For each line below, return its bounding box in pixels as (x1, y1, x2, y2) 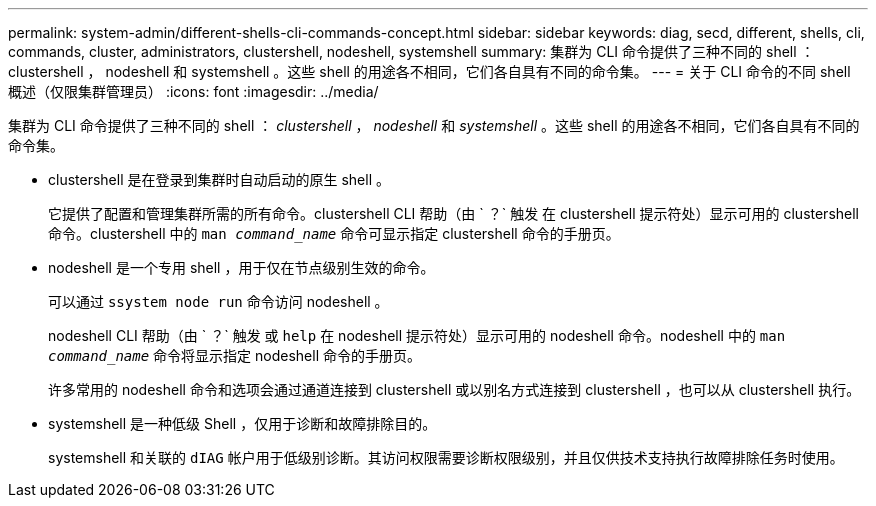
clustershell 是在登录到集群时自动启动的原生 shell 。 (48, 171, 390, 188)
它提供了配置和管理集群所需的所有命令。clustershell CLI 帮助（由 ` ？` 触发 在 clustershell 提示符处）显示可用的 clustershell (48, 205, 860, 222)
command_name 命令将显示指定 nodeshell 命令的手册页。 (48, 347, 421, 364)
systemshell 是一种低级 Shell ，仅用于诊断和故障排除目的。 (48, 415, 437, 432)
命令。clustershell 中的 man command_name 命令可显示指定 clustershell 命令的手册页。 (48, 225, 620, 242)
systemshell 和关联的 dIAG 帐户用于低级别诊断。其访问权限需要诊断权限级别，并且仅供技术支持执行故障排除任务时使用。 (48, 449, 844, 466)
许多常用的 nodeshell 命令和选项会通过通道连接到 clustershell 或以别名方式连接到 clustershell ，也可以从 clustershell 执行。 (48, 381, 861, 398)
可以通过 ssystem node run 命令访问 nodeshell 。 (48, 293, 389, 310)
